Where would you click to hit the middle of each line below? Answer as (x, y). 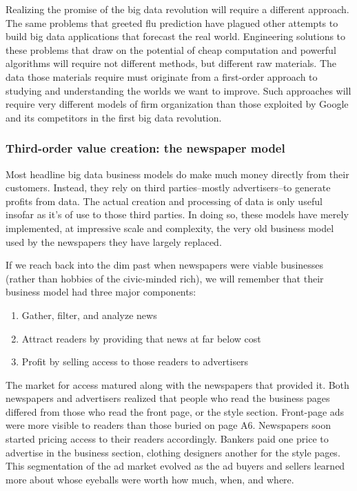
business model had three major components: (101, 292)
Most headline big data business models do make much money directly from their (177, 174)
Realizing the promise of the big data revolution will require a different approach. (177, 9)
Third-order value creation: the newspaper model (145, 148)
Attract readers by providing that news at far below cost (141, 338)
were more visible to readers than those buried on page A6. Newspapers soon (168, 425)
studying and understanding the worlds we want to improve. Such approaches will (178, 90)
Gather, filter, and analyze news (89, 315)
